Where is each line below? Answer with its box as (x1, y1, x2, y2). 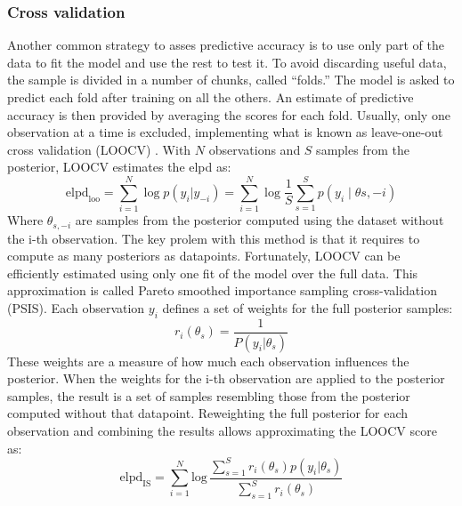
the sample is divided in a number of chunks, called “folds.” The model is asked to (7, 70, 455, 89)
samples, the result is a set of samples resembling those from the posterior (7, 386, 410, 405)
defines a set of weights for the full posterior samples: (162, 298, 453, 317)
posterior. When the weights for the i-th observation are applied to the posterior (7, 369, 445, 388)
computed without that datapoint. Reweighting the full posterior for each (7, 404, 408, 422)
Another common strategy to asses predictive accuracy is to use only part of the (7, 36, 444, 54)
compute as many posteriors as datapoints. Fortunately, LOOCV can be (7, 246, 401, 265)
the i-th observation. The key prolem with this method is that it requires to (7, 229, 420, 247)
